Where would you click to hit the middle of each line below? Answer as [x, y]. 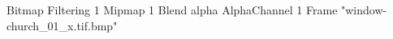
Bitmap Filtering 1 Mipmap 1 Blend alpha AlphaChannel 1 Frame [172, 10]
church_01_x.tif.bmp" [62, 25]
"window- [364, 10]
